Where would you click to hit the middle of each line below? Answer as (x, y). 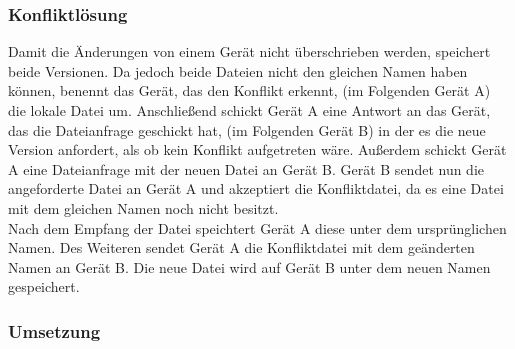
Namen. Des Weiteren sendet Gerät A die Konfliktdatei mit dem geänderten (241, 247)
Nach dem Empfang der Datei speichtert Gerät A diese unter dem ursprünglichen (257, 227)
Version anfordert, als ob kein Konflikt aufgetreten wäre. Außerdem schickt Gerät (257, 149)
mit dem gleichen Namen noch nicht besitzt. (143, 207)
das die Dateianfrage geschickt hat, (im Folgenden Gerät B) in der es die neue (247, 129)
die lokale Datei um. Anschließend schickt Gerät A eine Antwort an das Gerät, (249, 110)
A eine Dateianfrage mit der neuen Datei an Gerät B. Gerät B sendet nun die (246, 168)
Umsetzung (54, 330)
